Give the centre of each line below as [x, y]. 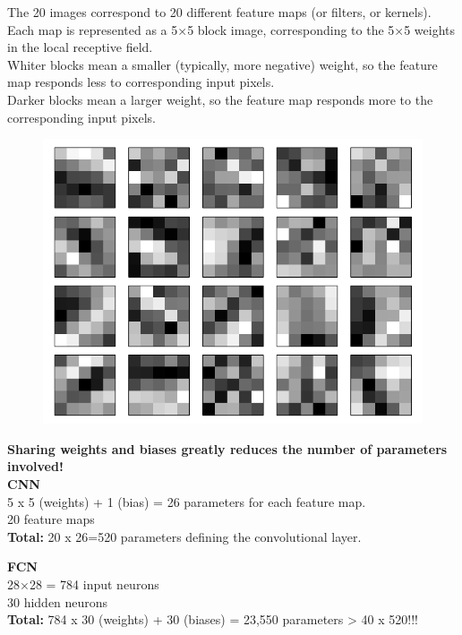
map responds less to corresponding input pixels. [141, 82]
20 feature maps [51, 519]
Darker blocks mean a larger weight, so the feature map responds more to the [220, 99]
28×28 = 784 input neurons [83, 584]
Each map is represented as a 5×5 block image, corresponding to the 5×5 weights [231, 29]
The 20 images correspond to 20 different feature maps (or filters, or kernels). [219, 12]
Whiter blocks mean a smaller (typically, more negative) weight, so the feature [222, 64]
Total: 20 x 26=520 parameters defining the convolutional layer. [184, 536]
